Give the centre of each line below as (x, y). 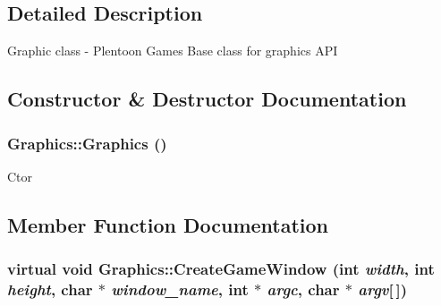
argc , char (303, 289)
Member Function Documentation (168, 224)
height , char (50, 289)
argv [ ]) (383, 289)
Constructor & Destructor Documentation (207, 99)
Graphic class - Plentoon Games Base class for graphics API (173, 51)
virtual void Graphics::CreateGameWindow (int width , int (221, 269)
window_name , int (180, 289)
